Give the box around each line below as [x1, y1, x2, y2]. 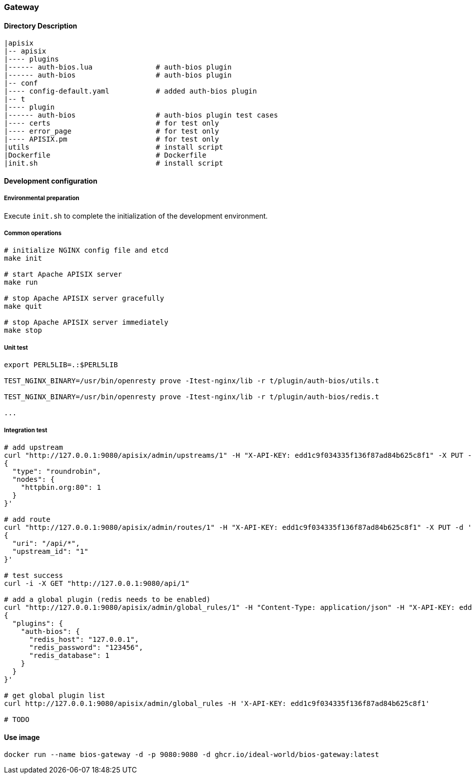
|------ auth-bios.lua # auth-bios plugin [4, 63, 232, 72]
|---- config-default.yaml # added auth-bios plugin [4, 87, 257, 96]
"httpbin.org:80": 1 [20, 483, 101, 491]
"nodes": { [12, 475, 55, 483]
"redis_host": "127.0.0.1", [29, 635, 139, 643]
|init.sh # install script [4, 159, 223, 168]
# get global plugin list [4, 691, 105, 699]
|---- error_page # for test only [4, 127, 219, 136]
